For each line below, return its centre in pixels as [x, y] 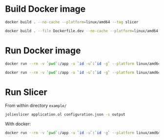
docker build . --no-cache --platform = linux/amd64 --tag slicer [72, 22]
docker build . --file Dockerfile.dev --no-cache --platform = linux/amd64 [82, 31]
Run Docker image [43, 50]
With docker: [18, 124]
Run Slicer [26, 92]
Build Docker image [45, 9]
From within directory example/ [36, 106]
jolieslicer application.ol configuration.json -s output [65, 115]
